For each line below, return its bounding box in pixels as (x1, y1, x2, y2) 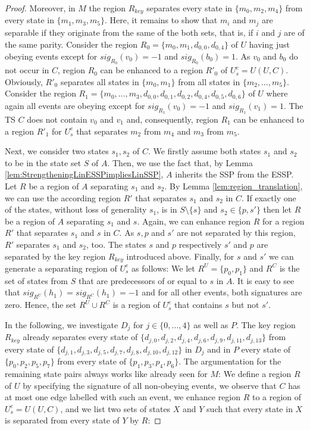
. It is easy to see (232, 274, 295, 286)
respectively (179, 238, 222, 250)
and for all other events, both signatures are (142, 286, 302, 298)
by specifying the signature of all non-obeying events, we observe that (23, 379, 277, 391)
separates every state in (146, 2, 233, 14)
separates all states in (60, 75, 139, 88)
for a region (262, 214, 305, 227)
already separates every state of (23, 331, 138, 343)
